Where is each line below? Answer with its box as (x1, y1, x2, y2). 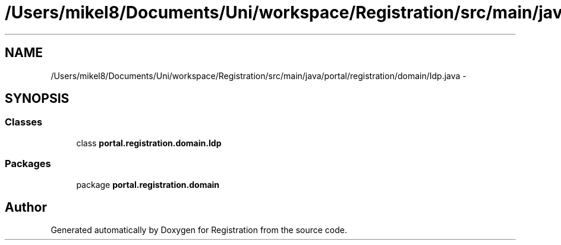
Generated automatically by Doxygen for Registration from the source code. (51, 225, 348, 235)
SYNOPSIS (5, 91, 70, 106)
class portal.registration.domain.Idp (76, 137, 222, 148)
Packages (5, 158, 51, 170)
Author (5, 199, 47, 215)
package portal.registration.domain (76, 179, 220, 190)
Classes (5, 116, 43, 128)
